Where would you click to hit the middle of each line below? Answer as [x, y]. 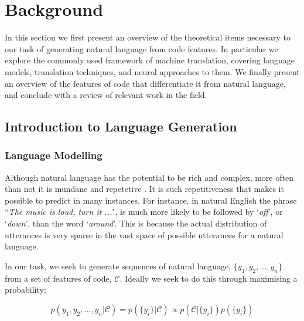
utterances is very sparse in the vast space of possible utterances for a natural [144, 234]
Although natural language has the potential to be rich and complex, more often [149, 177]
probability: [25, 290]
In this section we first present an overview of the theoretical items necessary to [148, 37]
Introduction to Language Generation [121, 126]
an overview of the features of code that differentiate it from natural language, [145, 83]
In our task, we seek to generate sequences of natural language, [118, 266]
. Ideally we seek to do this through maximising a [209, 278]
